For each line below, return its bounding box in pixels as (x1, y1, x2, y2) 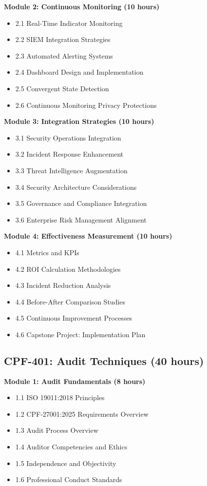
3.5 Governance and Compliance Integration (15, 198, 147, 208)
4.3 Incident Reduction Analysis (15, 280, 111, 290)
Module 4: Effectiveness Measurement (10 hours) (4, 231, 172, 241)
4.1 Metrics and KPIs (15, 247, 79, 257)
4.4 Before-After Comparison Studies (15, 296, 126, 306)
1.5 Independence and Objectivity (15, 458, 116, 468)
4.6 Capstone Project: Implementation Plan (15, 329, 146, 339)
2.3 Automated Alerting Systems (15, 50, 113, 61)
